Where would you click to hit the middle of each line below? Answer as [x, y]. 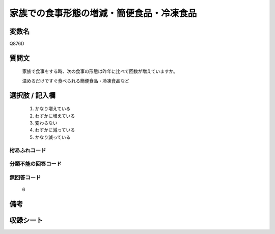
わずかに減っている [55, 130]
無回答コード [25, 177]
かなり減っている [53, 137]
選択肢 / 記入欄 [33, 95]
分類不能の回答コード [36, 164]
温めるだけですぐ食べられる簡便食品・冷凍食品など [76, 81]
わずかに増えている [55, 116]
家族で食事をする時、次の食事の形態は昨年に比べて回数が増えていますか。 [100, 71]
